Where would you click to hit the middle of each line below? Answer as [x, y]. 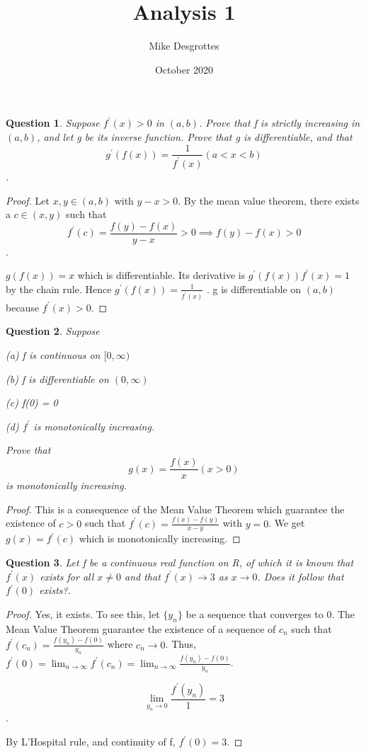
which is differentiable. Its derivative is [161, 275]
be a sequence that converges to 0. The [270, 613]
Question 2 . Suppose [53, 331]
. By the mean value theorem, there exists [269, 200]
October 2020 [184, 69]
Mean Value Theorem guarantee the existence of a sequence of [141, 628]
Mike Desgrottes [184, 46]
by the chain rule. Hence [59, 289]
